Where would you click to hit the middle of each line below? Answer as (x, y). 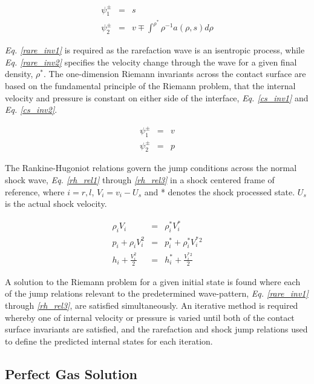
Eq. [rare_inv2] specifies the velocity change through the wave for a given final (151, 62)
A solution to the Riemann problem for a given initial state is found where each (153, 281)
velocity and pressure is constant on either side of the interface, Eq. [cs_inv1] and (157, 97)
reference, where (35, 191)
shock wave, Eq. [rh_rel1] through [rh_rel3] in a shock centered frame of (140, 180)
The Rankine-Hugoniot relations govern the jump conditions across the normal (151, 168)
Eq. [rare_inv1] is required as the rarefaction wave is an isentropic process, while (155, 50)
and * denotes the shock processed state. (220, 191)
